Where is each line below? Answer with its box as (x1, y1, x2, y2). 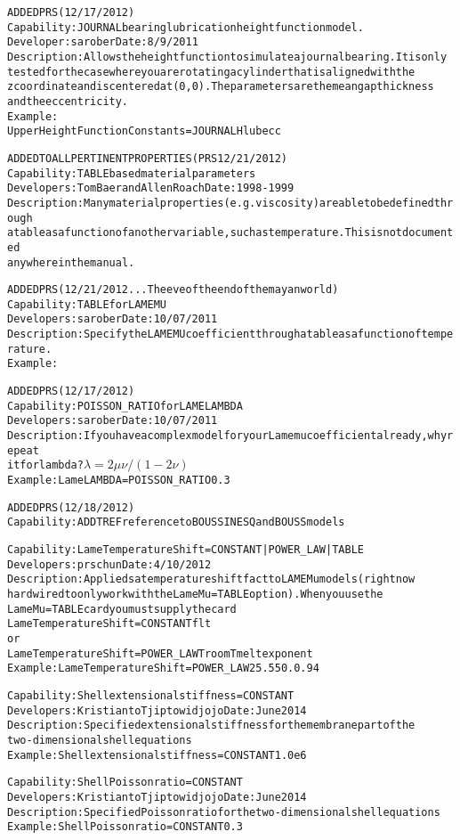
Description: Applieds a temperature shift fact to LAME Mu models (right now (7, 573, 416, 586)
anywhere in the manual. (7, 256, 135, 269)
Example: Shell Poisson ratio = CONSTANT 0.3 (7, 820, 243, 834)
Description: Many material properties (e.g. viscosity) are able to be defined (7, 196, 434, 209)
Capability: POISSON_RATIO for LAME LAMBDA (7, 399, 243, 412)
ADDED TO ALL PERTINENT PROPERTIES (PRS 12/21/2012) (7, 151, 288, 165)
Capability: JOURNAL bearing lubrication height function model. (7, 20, 364, 34)
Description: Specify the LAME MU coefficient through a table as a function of (7, 328, 422, 341)
